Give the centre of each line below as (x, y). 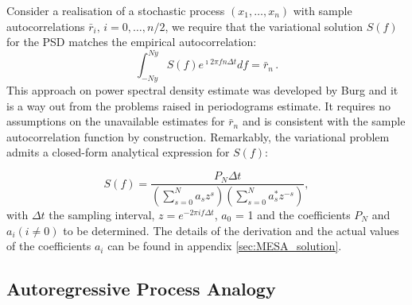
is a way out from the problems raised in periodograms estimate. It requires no (198, 105)
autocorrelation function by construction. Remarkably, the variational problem (198, 136)
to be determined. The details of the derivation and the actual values (231, 230)
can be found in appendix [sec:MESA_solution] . (225, 246)
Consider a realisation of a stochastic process (116, 10)
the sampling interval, (102, 214)
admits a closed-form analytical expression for (118, 152)
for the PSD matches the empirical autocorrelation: (132, 42)
